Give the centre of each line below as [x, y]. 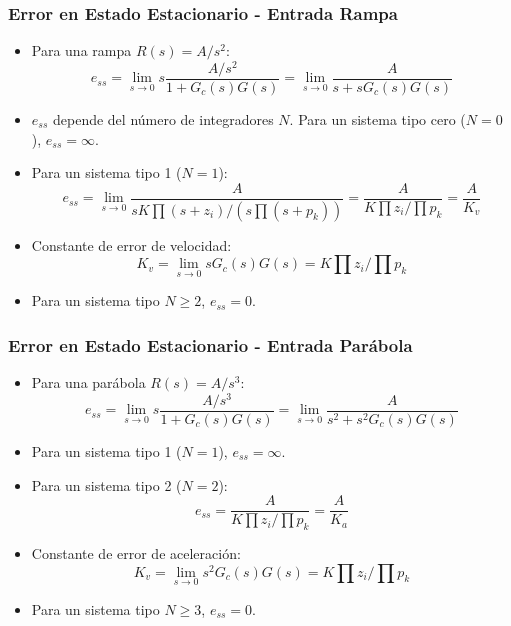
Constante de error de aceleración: [136, 553]
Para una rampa [81, 50]
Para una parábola [88, 382]
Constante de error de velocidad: [131, 244]
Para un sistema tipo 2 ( [106, 484]
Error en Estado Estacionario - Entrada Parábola [210, 344]
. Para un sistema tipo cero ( [377, 118]
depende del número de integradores [163, 118]
